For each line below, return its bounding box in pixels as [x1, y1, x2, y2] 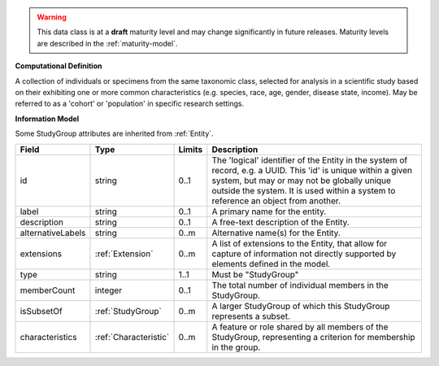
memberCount [20, 285, 76, 296]
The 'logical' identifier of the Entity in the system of [211, 155, 408, 166]
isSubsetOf [20, 305, 63, 316]
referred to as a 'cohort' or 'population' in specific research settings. [15, 98, 245, 109]
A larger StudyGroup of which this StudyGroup [211, 300, 390, 312]
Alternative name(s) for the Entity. [211, 227, 341, 238]
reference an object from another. [211, 195, 341, 207]
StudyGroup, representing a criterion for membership [211, 331, 415, 342]
